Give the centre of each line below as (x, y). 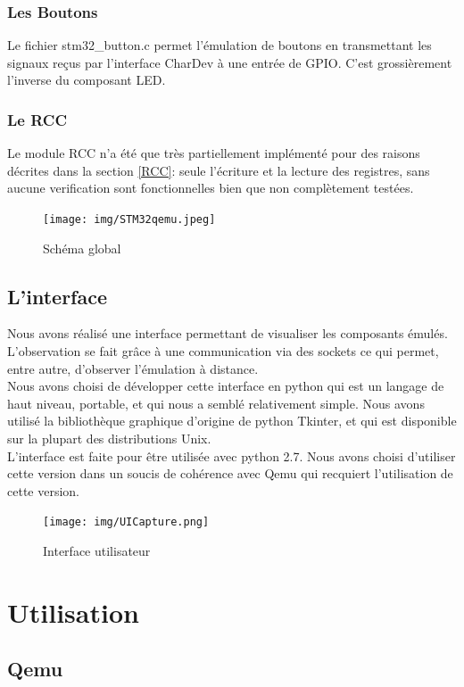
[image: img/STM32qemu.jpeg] (129, 219)
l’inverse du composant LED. (87, 80)
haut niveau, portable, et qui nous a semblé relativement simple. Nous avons (216, 403)
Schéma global (82, 248)
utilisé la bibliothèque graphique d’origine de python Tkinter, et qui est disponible (232, 421)
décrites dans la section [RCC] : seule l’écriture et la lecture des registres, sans (219, 170)
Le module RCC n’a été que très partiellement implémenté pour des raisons (214, 153)
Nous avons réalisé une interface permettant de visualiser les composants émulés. (228, 333)
